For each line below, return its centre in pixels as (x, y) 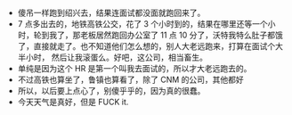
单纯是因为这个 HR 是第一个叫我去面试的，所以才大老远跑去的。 (134, 69)
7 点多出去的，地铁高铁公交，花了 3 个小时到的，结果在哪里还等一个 (143, 24)
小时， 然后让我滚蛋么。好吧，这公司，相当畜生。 (116, 57)
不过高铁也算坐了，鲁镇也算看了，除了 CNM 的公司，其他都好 (131, 80)
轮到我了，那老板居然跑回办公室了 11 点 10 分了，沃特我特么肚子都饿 (158, 35)
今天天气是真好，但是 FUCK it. (73, 102)
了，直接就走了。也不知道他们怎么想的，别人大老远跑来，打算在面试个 (146, 46)
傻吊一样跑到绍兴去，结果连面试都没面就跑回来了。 (111, 13)
